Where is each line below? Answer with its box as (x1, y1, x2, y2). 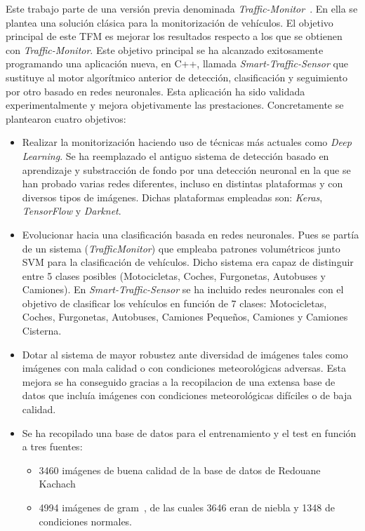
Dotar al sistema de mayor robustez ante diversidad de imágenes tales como (22, 347, 348, 361)
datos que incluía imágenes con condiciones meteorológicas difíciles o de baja (22, 388, 352, 403)
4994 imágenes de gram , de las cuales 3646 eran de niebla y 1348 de (39, 500, 336, 514)
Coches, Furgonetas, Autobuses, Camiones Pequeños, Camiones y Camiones (22, 309, 348, 324)
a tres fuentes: (22, 439, 83, 454)
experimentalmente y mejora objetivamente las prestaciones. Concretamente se (6, 98, 344, 112)
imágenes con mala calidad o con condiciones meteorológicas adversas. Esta (22, 361, 346, 375)
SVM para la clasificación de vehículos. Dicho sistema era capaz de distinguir (22, 255, 354, 269)
